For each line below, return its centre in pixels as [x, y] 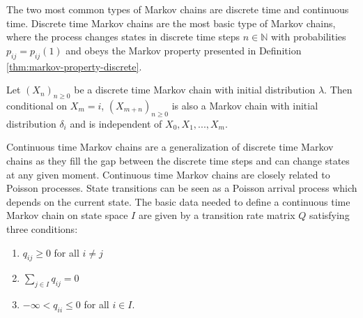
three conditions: [42, 228]
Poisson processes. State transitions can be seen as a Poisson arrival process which [182, 188]
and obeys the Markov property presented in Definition [184, 50]
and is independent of [116, 123]
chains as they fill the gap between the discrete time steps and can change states [178, 160]
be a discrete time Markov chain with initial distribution [195, 90]
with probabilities [309, 37]
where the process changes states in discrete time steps [123, 37]
